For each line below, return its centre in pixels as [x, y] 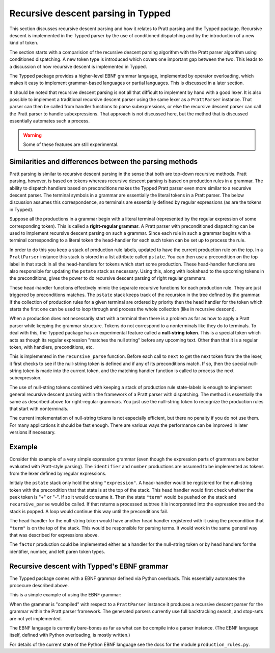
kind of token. [24, 43]
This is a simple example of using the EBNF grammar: [65, 595]
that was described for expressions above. [54, 535]
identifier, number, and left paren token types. [57, 551]
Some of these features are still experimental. [71, 144]
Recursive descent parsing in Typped [90, 13]
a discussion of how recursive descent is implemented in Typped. [78, 66]
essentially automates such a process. [50, 121]
